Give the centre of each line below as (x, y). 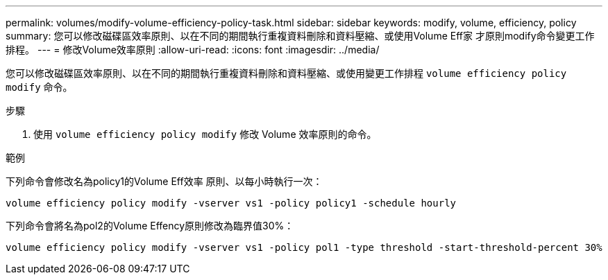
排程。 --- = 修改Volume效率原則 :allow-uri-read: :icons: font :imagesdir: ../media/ (193, 50)
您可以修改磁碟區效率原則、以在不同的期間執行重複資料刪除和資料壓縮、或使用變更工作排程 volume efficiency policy (286, 73)
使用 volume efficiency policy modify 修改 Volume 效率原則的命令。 (205, 134)
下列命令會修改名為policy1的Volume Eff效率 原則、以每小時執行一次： (164, 181)
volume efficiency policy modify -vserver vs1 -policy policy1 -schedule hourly (231, 203)
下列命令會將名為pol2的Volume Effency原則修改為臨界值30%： (150, 226)
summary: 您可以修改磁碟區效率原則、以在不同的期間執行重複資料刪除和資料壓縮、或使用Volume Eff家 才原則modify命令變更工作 (300, 36)
